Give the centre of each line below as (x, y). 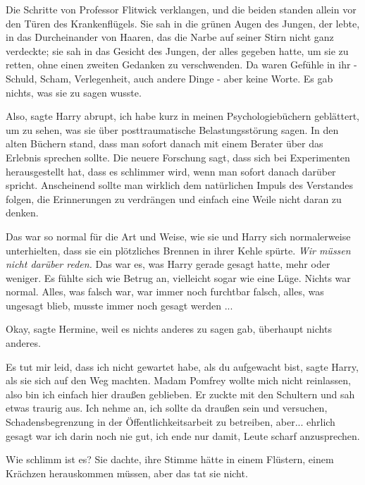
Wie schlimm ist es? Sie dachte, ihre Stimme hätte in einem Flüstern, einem (170, 459)
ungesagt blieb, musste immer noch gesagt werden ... (119, 305)
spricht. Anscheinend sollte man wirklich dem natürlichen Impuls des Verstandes (180, 185)
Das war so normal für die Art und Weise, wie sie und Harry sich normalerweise (178, 236)
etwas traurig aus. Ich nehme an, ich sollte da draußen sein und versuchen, (167, 408)
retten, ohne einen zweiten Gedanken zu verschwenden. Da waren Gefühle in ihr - (181, 65)
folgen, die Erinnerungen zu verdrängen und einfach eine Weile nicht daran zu (174, 198)
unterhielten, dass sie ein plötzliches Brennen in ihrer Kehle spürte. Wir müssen (178, 250)
